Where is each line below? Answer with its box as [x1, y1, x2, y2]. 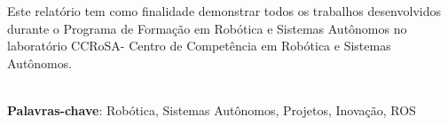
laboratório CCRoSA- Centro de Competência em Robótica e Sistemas [7, 36, 391, 55]
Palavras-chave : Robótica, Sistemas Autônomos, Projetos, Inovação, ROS [7, 100, 416, 119]
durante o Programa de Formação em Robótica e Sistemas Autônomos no [7, 19, 407, 37]
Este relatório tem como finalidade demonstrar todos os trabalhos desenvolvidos [7, 2, 441, 20]
